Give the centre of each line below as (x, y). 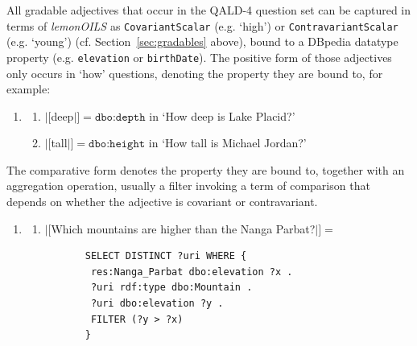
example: (29, 89)
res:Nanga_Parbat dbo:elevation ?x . (192, 272)
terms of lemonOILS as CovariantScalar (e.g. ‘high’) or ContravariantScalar (202, 25)
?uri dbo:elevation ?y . (157, 304)
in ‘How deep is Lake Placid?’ (222, 115)
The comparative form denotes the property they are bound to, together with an (206, 169)
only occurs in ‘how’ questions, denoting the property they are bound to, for (195, 73)
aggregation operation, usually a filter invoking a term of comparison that (188, 185)
